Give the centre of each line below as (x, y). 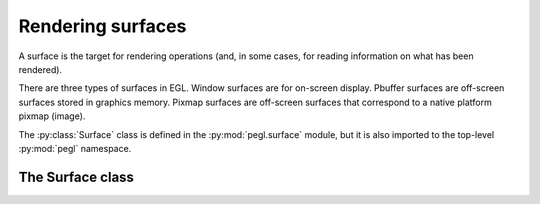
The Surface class (76, 176)
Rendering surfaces (102, 26)
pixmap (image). (52, 116)
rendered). (40, 69)
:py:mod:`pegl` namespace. (75, 148)
